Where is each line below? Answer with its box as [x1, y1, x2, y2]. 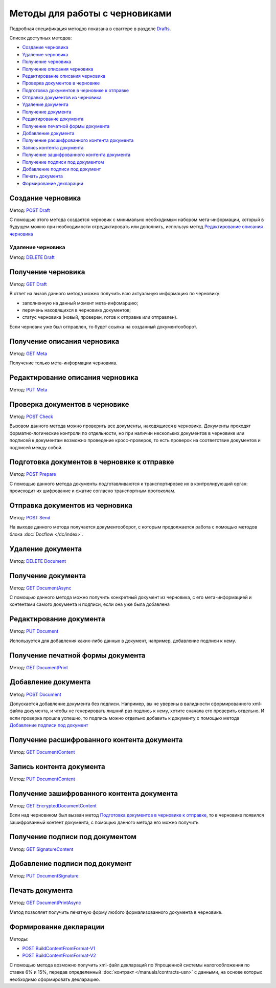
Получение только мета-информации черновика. [9, 360, 118, 366]
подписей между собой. [9, 444, 63, 450]
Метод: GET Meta [9, 350, 48, 357]
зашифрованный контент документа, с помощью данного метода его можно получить [9, 819, 199, 825]
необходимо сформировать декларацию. [9, 976, 100, 982]
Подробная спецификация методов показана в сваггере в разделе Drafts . [9, 26, 171, 32]
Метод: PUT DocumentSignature [9, 873, 79, 879]
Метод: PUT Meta [9, 387, 48, 393]
